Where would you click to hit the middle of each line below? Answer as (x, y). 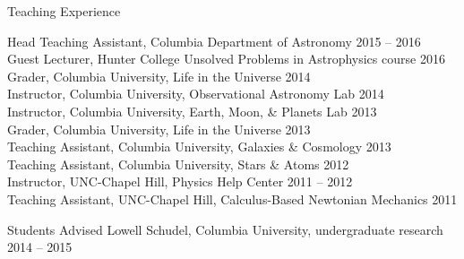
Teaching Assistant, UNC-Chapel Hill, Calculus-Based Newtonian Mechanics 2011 (232, 199)
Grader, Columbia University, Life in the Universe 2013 (159, 129)
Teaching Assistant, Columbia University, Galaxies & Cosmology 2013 (199, 147)
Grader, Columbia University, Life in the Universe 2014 (159, 76)
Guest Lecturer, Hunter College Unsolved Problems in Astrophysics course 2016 (226, 59)
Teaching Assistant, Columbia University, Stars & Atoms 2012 (178, 164)
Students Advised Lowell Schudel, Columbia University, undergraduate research (225, 229)
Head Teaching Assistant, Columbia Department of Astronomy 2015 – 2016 (214, 41)
